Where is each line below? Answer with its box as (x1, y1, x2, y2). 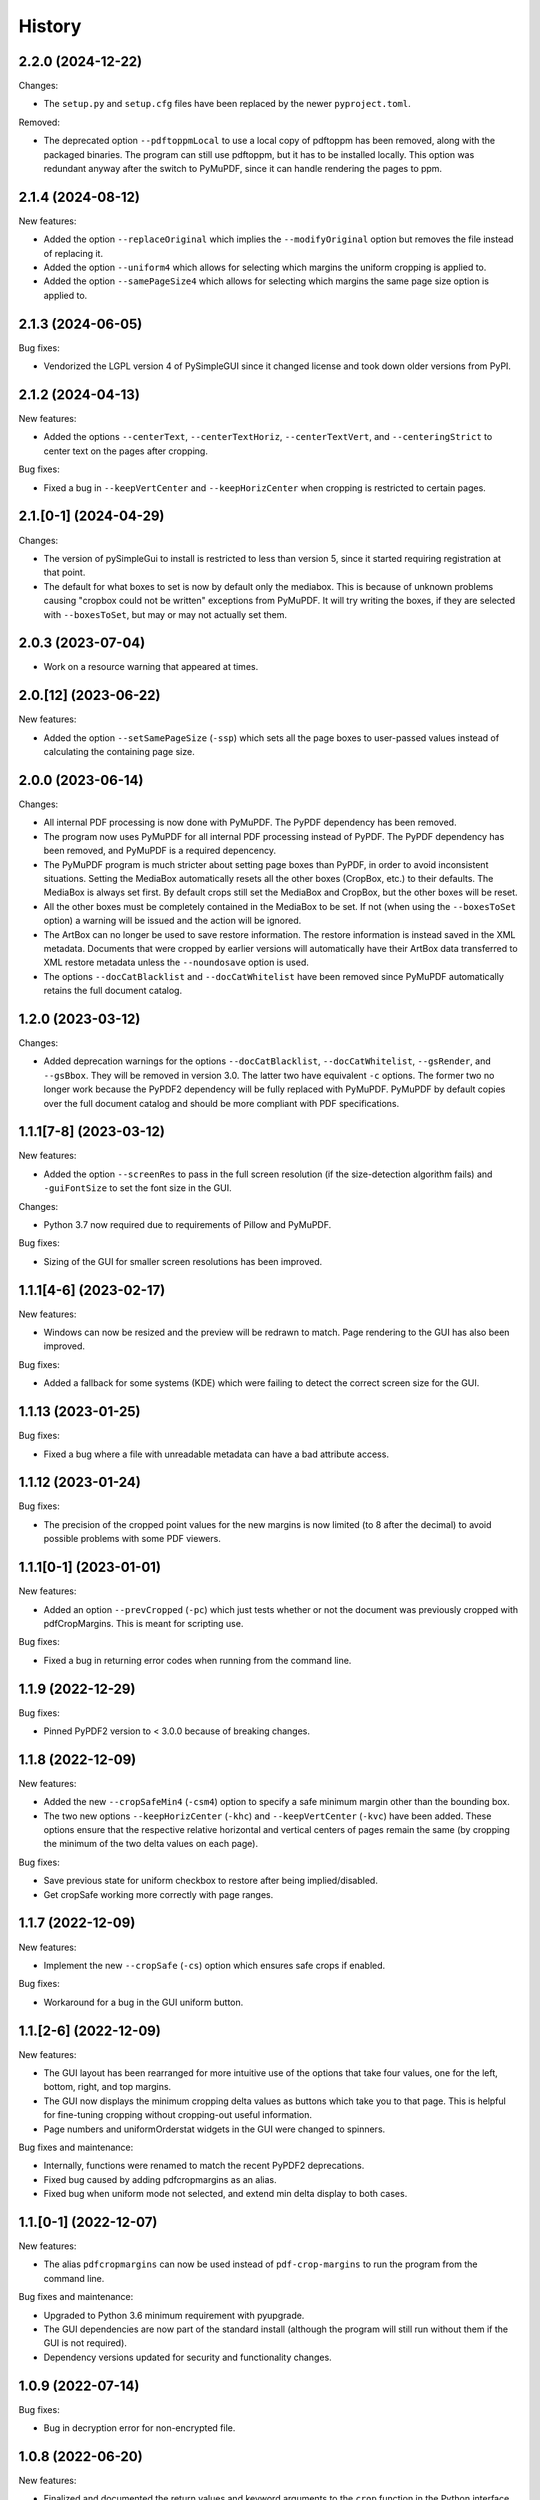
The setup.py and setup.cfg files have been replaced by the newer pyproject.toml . (43, 98, 412, 110)
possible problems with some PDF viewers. (43, 1533, 222, 1545)
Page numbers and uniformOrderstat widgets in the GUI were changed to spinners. (43, 2123, 386, 2135)
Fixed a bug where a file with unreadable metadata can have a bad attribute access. (43, 1448, 390, 1460)
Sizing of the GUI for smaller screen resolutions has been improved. (43, 1255, 323, 1267)
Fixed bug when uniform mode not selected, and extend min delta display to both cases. (43, 2188, 408, 2200)
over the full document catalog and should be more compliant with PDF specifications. (43, 1097, 400, 1109)
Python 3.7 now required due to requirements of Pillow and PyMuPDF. (43, 1219, 332, 1231)
